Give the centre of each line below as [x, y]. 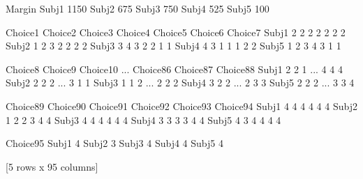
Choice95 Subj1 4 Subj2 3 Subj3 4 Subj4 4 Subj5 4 [114, 143]
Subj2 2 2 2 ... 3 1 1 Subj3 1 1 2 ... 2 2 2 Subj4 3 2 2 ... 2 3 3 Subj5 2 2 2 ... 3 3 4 [180, 83]
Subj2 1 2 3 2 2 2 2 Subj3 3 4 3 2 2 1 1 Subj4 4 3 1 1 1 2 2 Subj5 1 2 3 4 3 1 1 [173, 46]
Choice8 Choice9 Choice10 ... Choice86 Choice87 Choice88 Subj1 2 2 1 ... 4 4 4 [174, 69]
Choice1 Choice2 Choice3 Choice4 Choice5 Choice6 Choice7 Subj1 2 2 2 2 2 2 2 [176, 32]
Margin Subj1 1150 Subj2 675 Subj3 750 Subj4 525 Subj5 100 [138, 8]
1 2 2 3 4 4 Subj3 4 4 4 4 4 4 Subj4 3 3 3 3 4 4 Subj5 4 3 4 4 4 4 [143, 119]
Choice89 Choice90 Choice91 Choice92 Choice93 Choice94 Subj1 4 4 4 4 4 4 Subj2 [181, 106]
